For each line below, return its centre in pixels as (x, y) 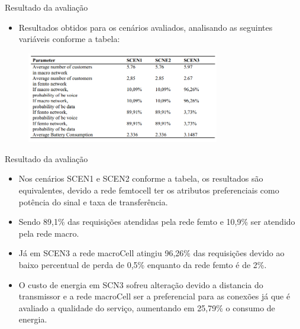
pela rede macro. (49, 233)
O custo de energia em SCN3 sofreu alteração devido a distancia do (141, 284)
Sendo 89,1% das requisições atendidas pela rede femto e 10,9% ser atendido (157, 222)
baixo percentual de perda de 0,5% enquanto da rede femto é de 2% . (143, 264)
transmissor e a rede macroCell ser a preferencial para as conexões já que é (154, 296)
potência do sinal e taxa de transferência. (93, 201)
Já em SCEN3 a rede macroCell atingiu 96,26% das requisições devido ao (151, 253)
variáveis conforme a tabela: (69, 39)
